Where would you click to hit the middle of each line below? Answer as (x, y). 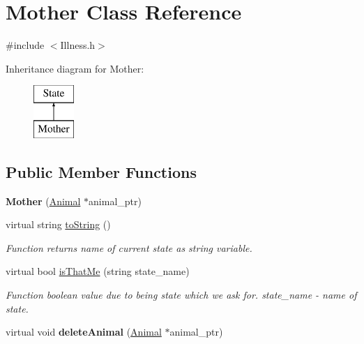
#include (25, 45)
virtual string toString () (58, 224)
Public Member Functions (101, 171)
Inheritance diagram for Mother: (75, 68)
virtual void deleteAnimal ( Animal (84, 332)
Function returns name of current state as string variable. (129, 247)
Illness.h (78, 45)
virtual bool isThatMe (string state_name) (98, 271)
